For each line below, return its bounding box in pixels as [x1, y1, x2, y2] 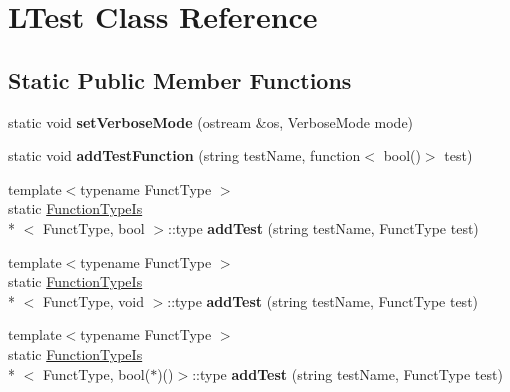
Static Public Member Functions [8, 64, 352, 95]
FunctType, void [42, 290, 144, 311]
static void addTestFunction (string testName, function [8, 145, 361, 166]
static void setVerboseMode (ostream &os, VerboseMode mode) [8, 111, 414, 132]
